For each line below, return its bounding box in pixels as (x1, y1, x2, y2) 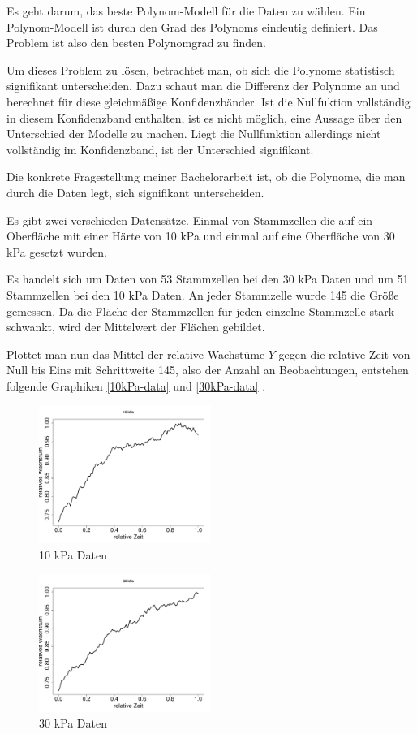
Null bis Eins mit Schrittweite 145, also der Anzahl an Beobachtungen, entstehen (6, 361, 409, 378)
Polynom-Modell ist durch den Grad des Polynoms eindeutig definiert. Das (6, 18, 378, 35)
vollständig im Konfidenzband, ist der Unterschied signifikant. (6, 140, 314, 158)
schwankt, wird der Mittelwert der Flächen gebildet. (6, 318, 265, 335)
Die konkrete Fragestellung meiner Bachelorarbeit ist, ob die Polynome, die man (6, 168, 406, 185)
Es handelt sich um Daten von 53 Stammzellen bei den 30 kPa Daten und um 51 (6, 270, 409, 287)
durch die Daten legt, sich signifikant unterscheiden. (6, 183, 264, 201)
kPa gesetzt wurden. (6, 243, 107, 260)
